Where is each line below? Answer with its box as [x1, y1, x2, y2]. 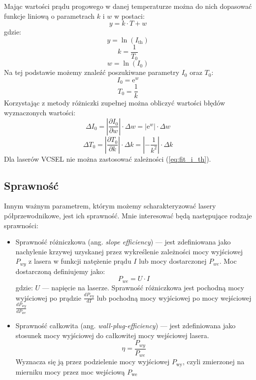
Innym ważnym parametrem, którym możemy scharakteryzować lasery [4, 201, 216, 211]
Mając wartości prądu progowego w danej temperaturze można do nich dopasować [4, 1, 252, 11]
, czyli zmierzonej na [182, 356, 245, 367]
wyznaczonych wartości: [4, 107, 76, 118]
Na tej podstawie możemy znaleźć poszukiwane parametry [4, 67, 180, 77]
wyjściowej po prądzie [15, 292, 81, 303]
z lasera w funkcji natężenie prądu [29, 256, 131, 266]
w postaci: [114, 10, 145, 21]
